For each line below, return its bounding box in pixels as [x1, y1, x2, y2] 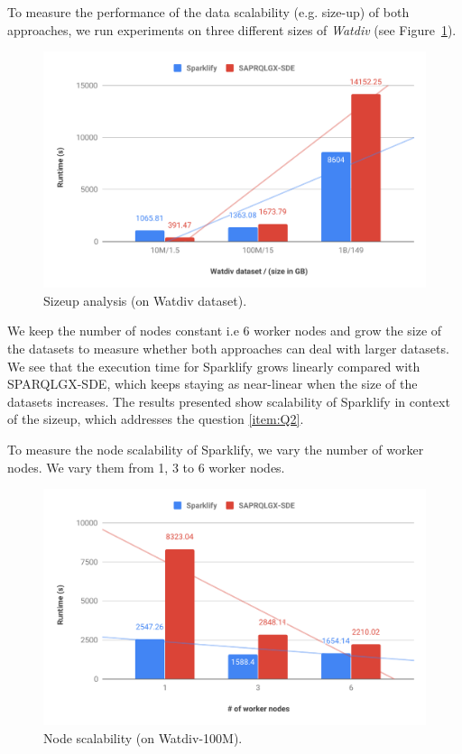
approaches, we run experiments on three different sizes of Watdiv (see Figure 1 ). [7, 20, 457, 39]
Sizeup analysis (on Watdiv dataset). [43, 290, 247, 309]
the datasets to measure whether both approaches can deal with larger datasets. [7, 339, 449, 358]
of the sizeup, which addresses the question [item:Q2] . [7, 409, 304, 428]
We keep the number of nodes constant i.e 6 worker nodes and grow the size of [7, 321, 442, 340]
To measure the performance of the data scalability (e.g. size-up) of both [7, 3, 410, 21]
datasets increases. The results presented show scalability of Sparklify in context [7, 391, 450, 410]
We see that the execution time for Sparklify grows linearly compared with [7, 356, 420, 375]
